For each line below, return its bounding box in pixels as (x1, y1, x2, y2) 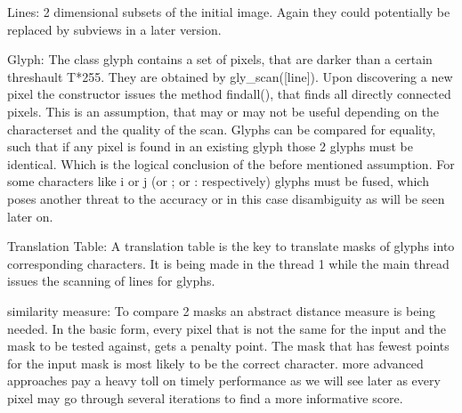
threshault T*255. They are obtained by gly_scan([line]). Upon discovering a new (7, 67, 453, 85)
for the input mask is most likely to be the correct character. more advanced (7, 353, 424, 372)
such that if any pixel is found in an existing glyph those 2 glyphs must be (7, 137, 413, 156)
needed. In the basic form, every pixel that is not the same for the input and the (7, 319, 447, 337)
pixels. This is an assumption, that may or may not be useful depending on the (7, 101, 440, 120)
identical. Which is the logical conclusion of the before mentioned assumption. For (7, 154, 455, 173)
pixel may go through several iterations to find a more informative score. (7, 388, 403, 407)
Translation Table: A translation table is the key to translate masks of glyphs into (7, 237, 455, 255)
